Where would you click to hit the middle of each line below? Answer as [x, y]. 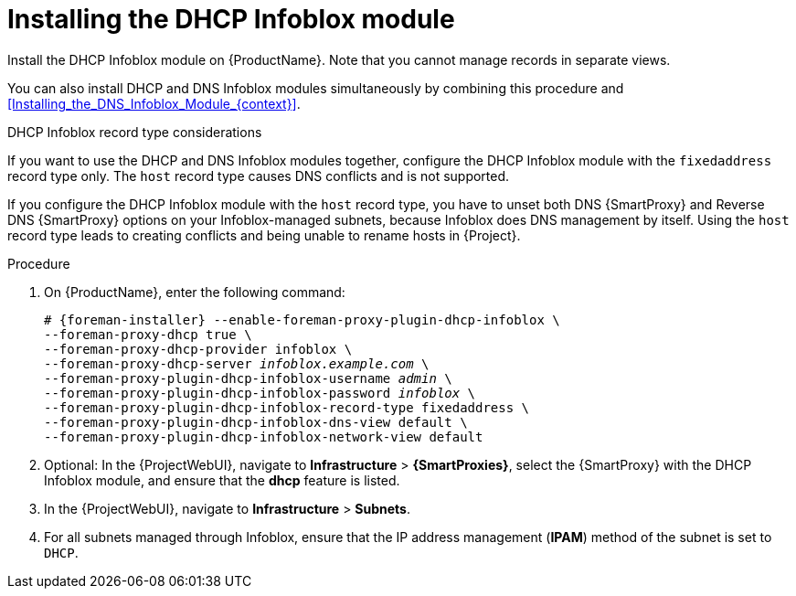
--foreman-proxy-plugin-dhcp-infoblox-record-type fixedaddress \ [287, 407]
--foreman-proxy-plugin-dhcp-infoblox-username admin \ [248, 378]
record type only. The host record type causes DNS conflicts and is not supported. [259, 176]
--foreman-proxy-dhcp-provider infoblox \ [198, 349]
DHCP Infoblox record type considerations [135, 132]
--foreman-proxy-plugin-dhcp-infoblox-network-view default [264, 436]
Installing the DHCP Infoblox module [231, 19]
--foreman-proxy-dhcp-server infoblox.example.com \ [237, 363]
